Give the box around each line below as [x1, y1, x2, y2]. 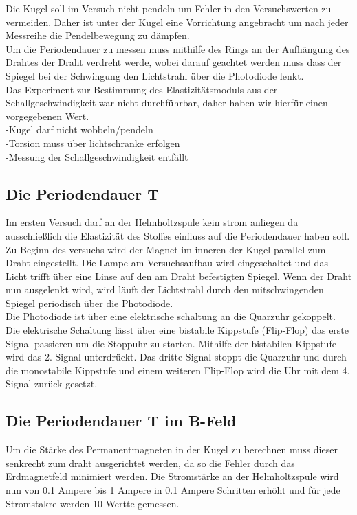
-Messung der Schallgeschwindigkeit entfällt [6, 149, 188, 163]
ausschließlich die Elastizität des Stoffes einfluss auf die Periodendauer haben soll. [6, 228, 350, 242]
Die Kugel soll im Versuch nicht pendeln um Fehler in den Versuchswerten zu [6, 1, 332, 15]
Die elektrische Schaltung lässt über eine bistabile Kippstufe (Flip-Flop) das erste [6, 323, 349, 337]
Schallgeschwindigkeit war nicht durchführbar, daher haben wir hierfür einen [6, 95, 328, 110]
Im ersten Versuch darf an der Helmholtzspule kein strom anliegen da [6, 215, 299, 229]
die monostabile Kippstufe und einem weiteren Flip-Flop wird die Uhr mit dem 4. [6, 363, 350, 377]
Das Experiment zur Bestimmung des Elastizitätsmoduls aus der [6, 82, 278, 96]
